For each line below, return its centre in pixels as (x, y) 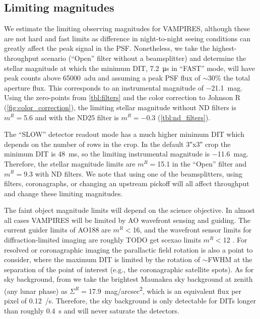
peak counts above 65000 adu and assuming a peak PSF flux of (102, 78)
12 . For (235, 240)
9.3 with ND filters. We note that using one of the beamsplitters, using (133, 173)
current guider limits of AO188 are (57, 230)
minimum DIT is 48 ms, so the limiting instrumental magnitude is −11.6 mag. (126, 154)
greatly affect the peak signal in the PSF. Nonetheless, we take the (107, 48)
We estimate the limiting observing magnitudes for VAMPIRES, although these (127, 28)
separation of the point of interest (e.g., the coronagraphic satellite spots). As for (129, 269)
